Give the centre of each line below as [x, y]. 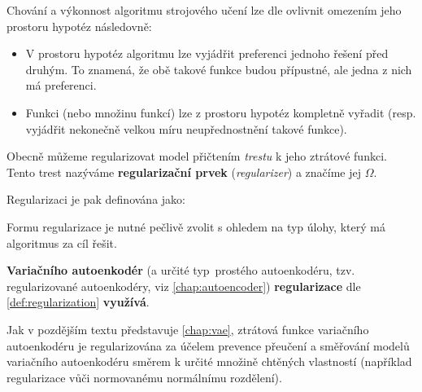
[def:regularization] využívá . [78, 302]
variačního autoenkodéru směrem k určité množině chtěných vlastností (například [209, 361]
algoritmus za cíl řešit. [62, 242]
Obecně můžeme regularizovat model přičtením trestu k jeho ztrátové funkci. [197, 156]
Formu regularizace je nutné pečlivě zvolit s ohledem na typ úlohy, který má [196, 226]
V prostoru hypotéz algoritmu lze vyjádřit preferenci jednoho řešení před [207, 53]
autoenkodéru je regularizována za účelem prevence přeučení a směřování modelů [208, 345]
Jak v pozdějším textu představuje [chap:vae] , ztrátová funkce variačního [188, 329]
